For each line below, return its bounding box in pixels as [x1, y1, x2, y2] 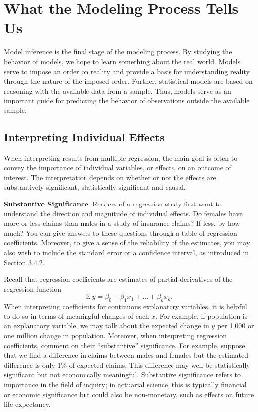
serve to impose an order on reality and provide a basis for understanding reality [4, 66, 250, 76]
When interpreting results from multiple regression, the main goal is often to [4, 152, 238, 163]
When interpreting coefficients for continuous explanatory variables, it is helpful [4, 301, 247, 311]
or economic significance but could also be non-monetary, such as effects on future [4, 389, 254, 399]
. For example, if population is [155, 310, 248, 321]
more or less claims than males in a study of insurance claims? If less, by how [4, 218, 240, 228]
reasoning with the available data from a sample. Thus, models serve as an [4, 85, 231, 96]
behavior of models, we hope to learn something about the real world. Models [4, 56, 241, 66]
